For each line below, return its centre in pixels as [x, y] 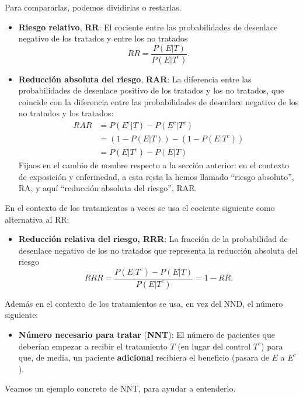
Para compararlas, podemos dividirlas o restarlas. [93, 7]
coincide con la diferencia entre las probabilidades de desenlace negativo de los [159, 101]
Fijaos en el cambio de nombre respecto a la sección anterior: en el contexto [154, 165]
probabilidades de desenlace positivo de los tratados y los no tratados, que [151, 90]
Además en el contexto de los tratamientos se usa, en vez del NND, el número [144, 303]
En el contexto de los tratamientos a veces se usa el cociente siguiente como [140, 207]
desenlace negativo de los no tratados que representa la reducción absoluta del [158, 250]
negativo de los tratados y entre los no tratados [103, 38]
